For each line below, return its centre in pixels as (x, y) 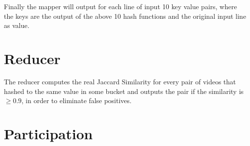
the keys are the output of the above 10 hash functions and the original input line (125, 16)
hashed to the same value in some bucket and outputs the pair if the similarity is (124, 91)
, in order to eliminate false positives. (76, 100)
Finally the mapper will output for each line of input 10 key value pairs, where (120, 6)
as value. (17, 25)
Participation (48, 133)
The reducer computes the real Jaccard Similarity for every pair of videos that (120, 81)
